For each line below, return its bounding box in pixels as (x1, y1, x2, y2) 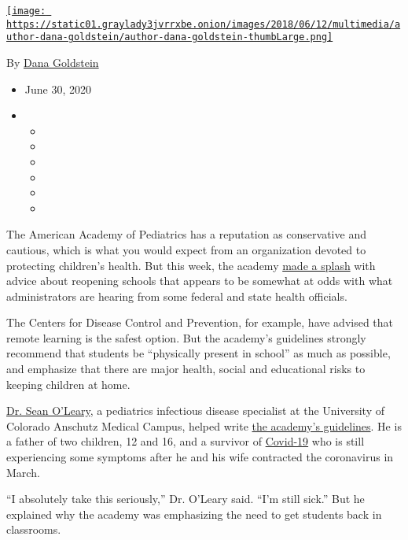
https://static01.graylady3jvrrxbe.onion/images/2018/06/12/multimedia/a (6, 18, 401, 30)
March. (6, 464, 40, 480)
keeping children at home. (6, 375, 130, 392)
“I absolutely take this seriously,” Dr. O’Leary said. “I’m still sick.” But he (6, 490, 365, 507)
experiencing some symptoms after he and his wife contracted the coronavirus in (6, 449, 394, 465)
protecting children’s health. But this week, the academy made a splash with (6, 257, 376, 273)
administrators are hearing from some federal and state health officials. (6, 287, 347, 304)
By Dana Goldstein (6, 54, 99, 70)
